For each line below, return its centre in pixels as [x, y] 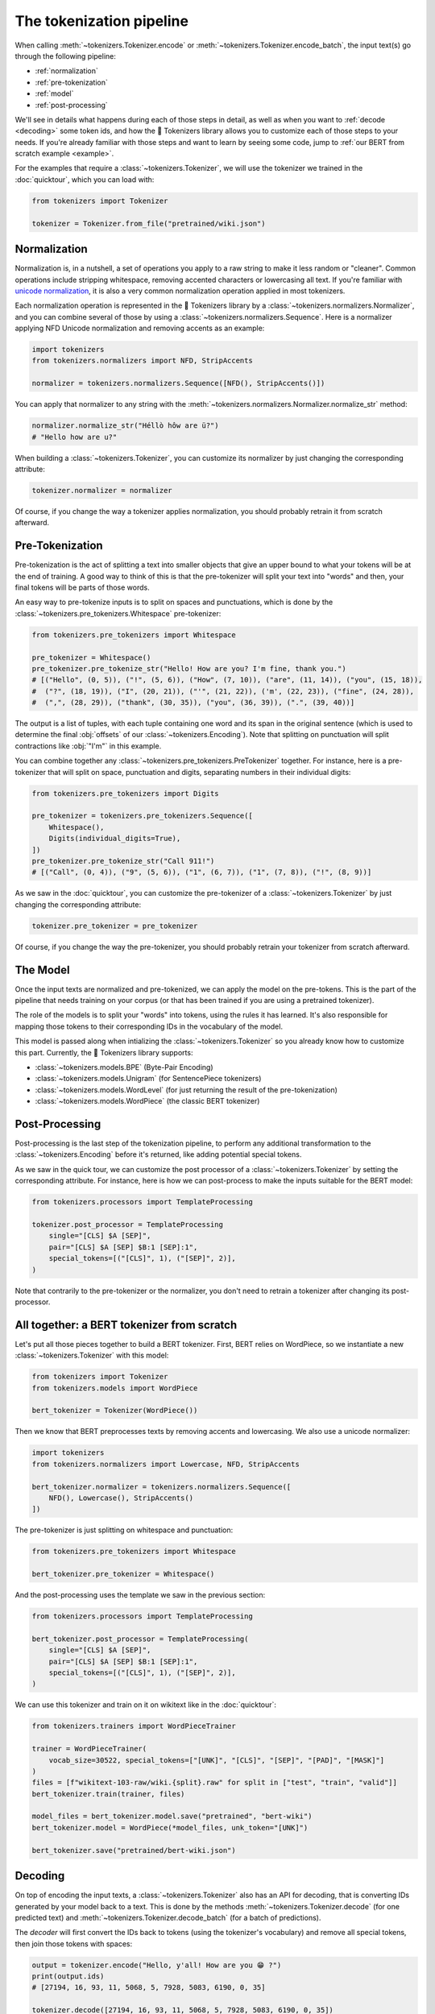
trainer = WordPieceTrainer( [89, 1749]
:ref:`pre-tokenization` [71, 82]
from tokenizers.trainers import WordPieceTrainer [134, 1726]
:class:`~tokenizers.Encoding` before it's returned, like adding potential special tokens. [158, 1154]
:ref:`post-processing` [71, 105]
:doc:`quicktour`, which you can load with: [85, 179]
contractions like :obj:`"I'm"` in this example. [88, 746]
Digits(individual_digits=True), [115, 839]
